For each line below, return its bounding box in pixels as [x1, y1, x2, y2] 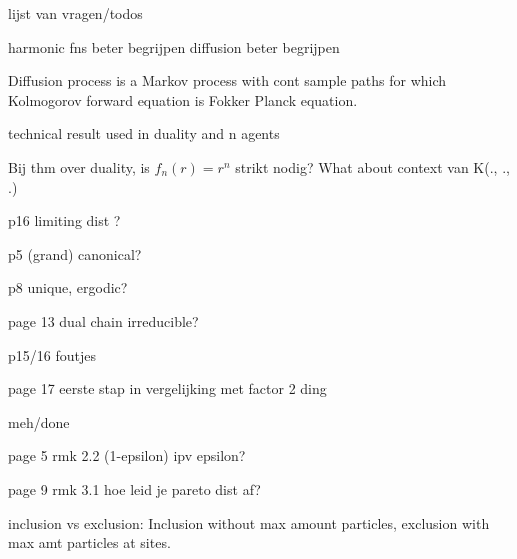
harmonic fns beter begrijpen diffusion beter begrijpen [8, 36, 340, 57]
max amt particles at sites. [8, 532, 171, 553]
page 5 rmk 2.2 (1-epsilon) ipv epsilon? [8, 445, 246, 466]
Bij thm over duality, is [8, 156, 150, 177]
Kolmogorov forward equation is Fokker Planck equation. [8, 89, 358, 110]
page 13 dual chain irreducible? [8, 310, 199, 331]
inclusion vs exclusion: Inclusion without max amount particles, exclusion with [8, 512, 490, 533]
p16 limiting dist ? [8, 210, 121, 231]
